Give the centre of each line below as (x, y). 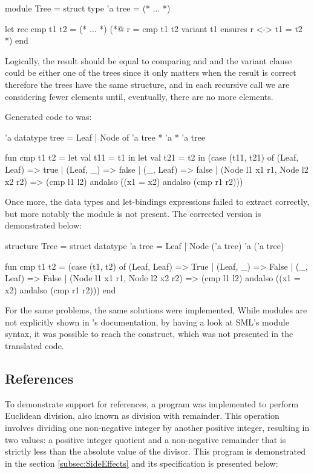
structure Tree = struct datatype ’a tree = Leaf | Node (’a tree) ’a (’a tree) (145, 245)
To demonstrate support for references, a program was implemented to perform (152, 403)
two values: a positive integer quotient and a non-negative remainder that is (146, 439)
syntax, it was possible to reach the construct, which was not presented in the (149, 334)
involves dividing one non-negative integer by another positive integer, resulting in (157, 428)
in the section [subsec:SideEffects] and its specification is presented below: (142, 463)
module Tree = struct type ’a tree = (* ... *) (88, 8)
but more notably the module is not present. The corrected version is (133, 213)
